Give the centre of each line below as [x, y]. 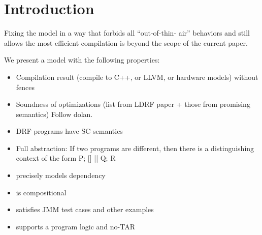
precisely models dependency [61, 175]
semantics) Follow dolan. [54, 114]
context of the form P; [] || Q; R [66, 158]
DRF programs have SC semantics [69, 131]
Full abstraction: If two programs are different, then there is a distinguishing [135, 148]
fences [25, 87]
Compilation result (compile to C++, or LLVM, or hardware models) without [137, 77]
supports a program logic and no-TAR [76, 226]
